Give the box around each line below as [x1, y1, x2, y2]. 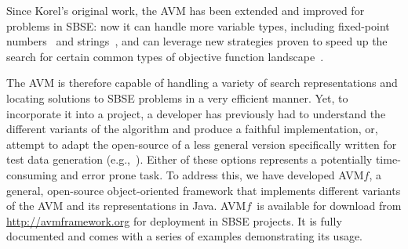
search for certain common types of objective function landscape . [6, 48, 324, 64]
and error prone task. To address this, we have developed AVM [60, 166, 364, 182]
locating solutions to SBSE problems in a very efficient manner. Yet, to [6, 89, 348, 106]
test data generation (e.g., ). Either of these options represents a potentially [6, 151, 373, 168]
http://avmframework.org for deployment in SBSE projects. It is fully [6, 212, 342, 229]
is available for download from [257, 197, 402, 214]
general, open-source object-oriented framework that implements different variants [6, 182, 401, 198]
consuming [6, 166, 57, 182]
